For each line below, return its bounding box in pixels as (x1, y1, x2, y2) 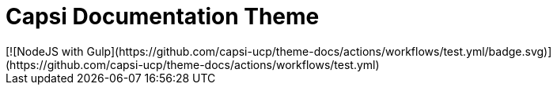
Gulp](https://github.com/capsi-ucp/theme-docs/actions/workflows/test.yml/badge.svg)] (86, 44, 552, 58)
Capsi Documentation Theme (6, 3, 320, 30)
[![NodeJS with (6, 44, 84, 58)
